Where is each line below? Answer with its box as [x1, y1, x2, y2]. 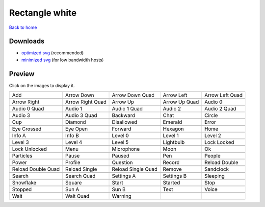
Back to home [9, 24, 37, 30]
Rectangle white [9, 7, 77, 18]
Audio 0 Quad [12, 105, 44, 112]
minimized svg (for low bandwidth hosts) [21, 57, 104, 63]
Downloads [9, 37, 45, 46]
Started [162, 179, 180, 186]
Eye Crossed [12, 125, 42, 132]
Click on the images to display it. [9, 82, 75, 88]
